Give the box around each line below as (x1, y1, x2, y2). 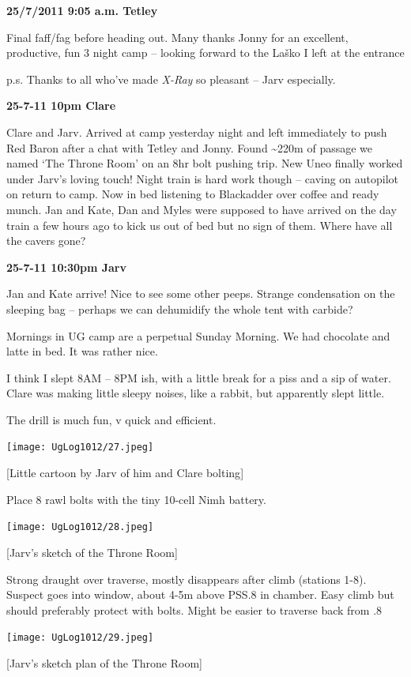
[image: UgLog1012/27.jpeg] (6, 442, 154, 453)
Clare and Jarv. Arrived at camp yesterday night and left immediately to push (6, 123, 387, 140)
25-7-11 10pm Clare (6, 97, 116, 114)
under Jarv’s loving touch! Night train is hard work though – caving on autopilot (6, 170, 399, 186)
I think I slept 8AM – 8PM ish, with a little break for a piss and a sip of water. (6, 369, 391, 386)
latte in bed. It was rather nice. (6, 343, 158, 359)
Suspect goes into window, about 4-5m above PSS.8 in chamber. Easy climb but (6, 586, 394, 603)
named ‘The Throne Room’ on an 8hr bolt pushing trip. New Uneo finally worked (6, 155, 403, 171)
